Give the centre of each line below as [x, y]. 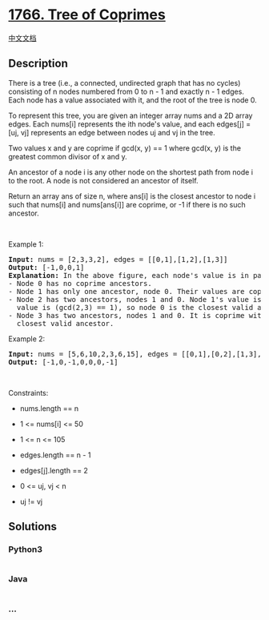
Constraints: [28, 393]
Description [38, 64]
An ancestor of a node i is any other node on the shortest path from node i [131, 172]
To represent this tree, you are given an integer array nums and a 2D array [130, 115]
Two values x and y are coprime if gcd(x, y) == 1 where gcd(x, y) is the [125, 148]
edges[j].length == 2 [54, 470]
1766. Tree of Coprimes [87, 15]
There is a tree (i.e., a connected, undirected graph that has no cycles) [124, 83]
